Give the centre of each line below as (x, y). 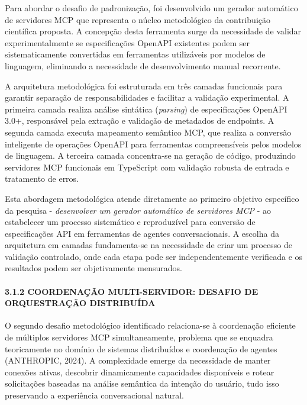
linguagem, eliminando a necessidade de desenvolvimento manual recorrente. (143, 65)
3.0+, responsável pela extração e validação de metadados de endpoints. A (140, 120)
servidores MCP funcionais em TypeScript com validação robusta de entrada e (147, 167)
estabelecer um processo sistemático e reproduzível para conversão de (130, 222)
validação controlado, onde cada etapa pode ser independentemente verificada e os (154, 256)
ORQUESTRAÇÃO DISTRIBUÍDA (80, 303)
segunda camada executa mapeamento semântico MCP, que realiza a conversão (148, 132)
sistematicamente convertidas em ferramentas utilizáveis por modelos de (135, 54)
